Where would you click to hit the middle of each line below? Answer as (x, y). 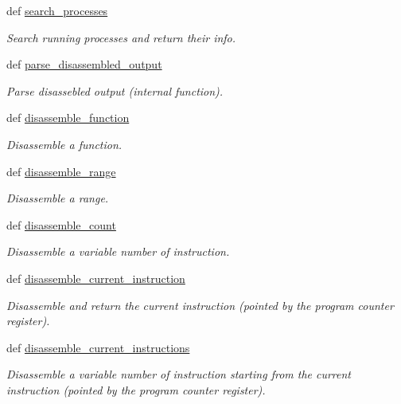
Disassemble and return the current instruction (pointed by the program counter (200, 305)
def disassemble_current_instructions (98, 347)
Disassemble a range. (58, 198)
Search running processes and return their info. (121, 37)
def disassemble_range (61, 171)
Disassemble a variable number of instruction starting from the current (179, 374)
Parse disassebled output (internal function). (115, 90)
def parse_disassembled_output (84, 64)
